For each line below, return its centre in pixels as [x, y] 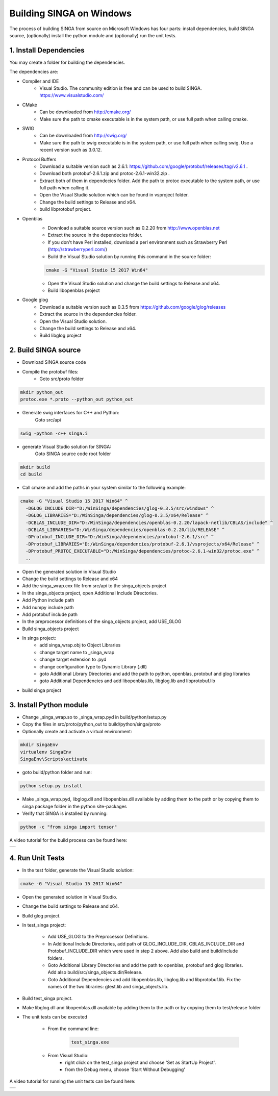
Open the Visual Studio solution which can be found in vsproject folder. [114, 195]
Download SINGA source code [54, 362]
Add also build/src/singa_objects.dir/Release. [95, 973]
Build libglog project [60, 335]
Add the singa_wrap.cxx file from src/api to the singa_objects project [94, 586]
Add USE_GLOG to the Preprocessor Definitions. [98, 937]
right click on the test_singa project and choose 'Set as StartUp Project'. [141, 1063]
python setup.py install [51, 786]
